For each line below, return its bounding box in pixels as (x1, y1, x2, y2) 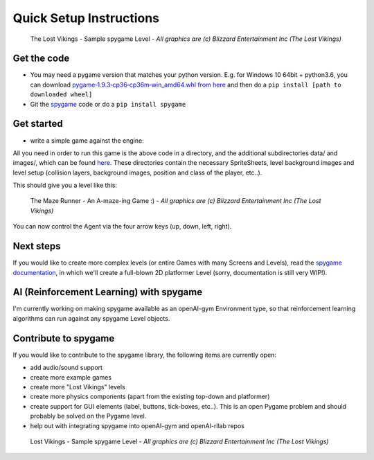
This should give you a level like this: (12, 181, 118, 190)
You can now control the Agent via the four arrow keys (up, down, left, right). (12, 222, 232, 231)
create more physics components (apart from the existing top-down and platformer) (30, 392, 270, 401)
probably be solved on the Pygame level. (30, 412, 147, 421)
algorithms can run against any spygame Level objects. (12, 314, 170, 322)
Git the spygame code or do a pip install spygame (30, 100, 186, 108)
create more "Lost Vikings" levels (30, 382, 125, 391)
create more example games (30, 373, 112, 381)
